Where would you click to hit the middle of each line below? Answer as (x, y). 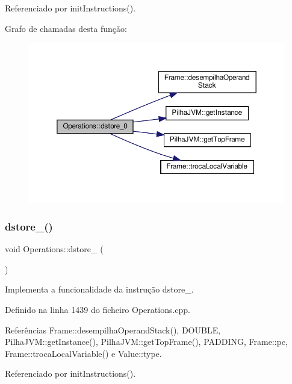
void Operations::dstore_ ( (54, 249)
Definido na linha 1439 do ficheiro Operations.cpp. (98, 310)
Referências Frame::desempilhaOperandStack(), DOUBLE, (113, 330)
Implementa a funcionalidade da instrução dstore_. (99, 289)
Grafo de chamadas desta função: (66, 28)
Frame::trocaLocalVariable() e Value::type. (83, 353)
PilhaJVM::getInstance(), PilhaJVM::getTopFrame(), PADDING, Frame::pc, (146, 342)
